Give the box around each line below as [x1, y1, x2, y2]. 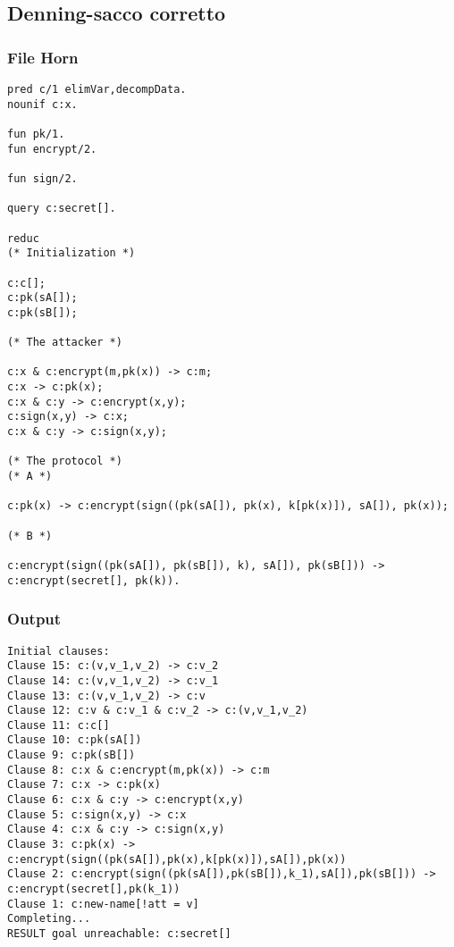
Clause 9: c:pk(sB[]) [7, 749, 136, 762]
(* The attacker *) [7, 336, 122, 349]
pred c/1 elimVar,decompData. [7, 83, 187, 96]
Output [7, 608, 62, 630]
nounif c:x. [7, 97, 78, 111]
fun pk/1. [7, 127, 65, 140]
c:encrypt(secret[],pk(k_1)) [7, 883, 181, 896]
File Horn [7, 46, 79, 68]
